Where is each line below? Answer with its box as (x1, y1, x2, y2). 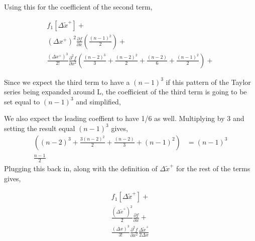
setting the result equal (4, 123, 75, 133)
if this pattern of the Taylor (166, 76, 251, 87)
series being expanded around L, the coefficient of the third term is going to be (4, 86, 247, 97)
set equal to (4, 96, 40, 106)
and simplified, (76, 96, 121, 106)
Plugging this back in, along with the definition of (4, 163, 158, 173)
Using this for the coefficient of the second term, (4, 2, 153, 12)
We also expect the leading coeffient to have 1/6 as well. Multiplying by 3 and (4, 113, 244, 124)
